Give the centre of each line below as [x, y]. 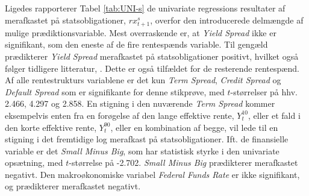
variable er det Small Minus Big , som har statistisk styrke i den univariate [142, 150]
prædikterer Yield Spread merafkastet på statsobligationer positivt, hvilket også [152, 56]
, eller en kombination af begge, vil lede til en [194, 127]
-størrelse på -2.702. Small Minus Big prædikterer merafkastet [183, 163]
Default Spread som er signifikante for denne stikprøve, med [115, 91]
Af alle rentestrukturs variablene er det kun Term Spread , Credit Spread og [143, 80]
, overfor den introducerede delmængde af [227, 20]
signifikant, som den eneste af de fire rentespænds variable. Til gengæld [136, 44]
